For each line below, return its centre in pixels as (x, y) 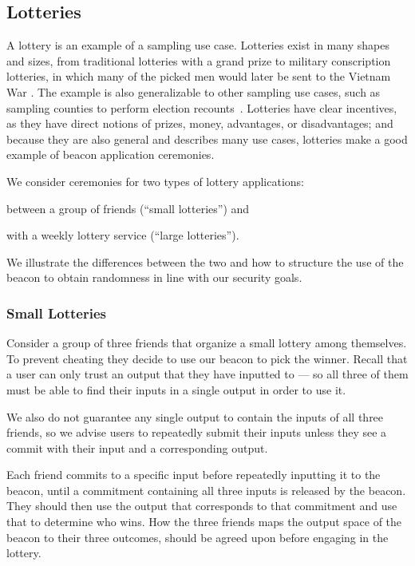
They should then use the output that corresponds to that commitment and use (202, 506)
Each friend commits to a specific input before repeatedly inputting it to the (194, 475)
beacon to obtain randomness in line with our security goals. (154, 277)
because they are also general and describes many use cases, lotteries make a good (207, 139)
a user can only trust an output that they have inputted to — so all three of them (207, 374)
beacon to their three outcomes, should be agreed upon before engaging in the (198, 537)
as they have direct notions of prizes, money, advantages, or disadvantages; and (200, 123)
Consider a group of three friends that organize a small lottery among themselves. (207, 343)
